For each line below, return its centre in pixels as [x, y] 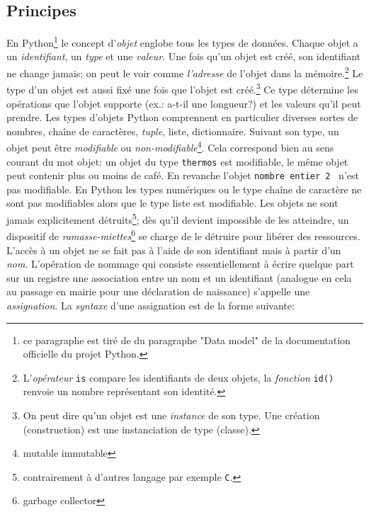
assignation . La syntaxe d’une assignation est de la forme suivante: [151, 305]
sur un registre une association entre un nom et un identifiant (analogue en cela [179, 277]
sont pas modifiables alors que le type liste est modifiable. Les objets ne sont [172, 203]
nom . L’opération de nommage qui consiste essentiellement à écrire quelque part [180, 264]
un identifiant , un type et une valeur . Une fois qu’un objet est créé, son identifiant [183, 56]
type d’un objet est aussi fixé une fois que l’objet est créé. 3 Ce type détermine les [182, 88]
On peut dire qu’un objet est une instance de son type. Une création [171, 415]
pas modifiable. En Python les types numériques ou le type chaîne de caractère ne [184, 189]
